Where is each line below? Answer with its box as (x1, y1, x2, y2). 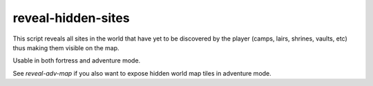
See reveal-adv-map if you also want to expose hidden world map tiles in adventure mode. (12, 69, 272, 77)
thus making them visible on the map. (12, 43, 120, 52)
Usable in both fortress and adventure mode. (12, 56, 141, 65)
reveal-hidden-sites (12, 10, 131, 25)
